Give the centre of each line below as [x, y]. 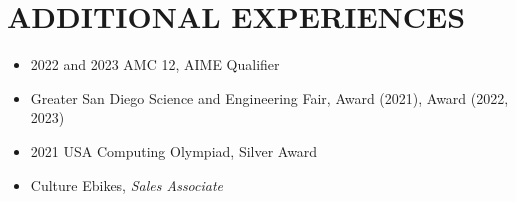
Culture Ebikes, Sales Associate [127, 184]
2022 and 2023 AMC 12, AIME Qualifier [155, 64]
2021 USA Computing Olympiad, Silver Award [174, 150]
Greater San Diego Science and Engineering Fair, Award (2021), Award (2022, [269, 97]
